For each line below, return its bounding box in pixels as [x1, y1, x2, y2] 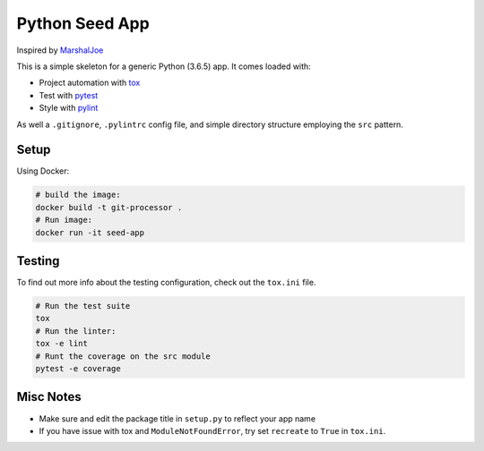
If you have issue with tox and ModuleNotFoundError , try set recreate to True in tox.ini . [39, 425, 386, 436]
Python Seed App [16, 13, 150, 33]
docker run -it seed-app [35, 227, 145, 237]
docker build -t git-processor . [35, 202, 183, 212]
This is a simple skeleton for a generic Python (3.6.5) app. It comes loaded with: [16, 61, 311, 72]
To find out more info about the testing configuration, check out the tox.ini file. [16, 277, 316, 288]
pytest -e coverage [35, 363, 121, 373]
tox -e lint [35, 338, 89, 349]
